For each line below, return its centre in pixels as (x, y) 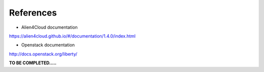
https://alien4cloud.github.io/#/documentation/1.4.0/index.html (72, 36)
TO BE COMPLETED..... (33, 63)
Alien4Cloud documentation (49, 27)
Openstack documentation (48, 45)
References (33, 13)
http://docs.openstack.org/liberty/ (43, 54)
